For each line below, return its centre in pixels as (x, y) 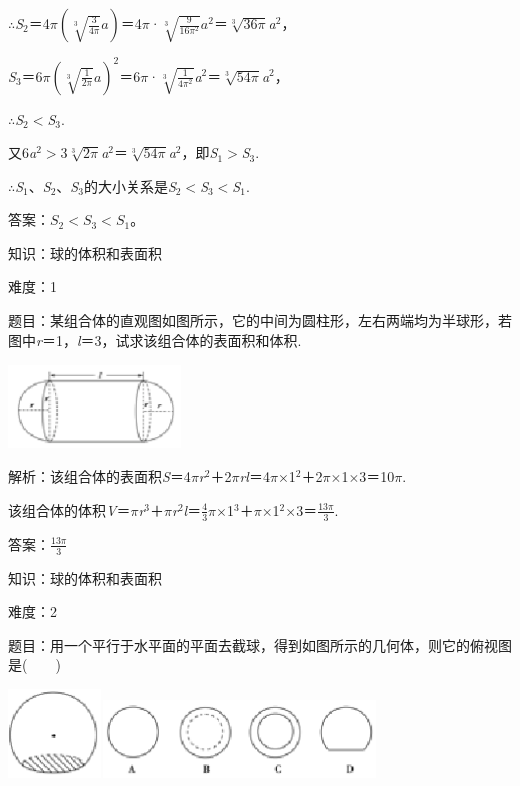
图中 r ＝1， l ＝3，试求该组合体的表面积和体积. (155, 339)
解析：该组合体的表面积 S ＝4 (99, 476)
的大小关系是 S (129, 185)
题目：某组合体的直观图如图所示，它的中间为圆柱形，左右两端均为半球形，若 (260, 320)
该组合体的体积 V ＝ (69, 509)
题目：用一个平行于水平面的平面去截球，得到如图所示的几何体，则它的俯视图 (260, 644)
